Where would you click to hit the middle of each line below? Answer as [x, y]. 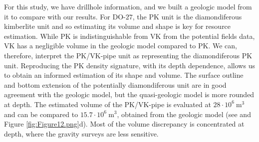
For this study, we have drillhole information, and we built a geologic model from [128, 6]
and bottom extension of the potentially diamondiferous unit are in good [115, 84]
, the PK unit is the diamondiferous [187, 16]
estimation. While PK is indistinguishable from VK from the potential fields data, [129, 36]
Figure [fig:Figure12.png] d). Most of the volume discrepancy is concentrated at [124, 124]
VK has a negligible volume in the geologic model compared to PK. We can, [121, 46]
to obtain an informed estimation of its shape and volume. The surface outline [124, 75]
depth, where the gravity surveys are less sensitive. [81, 133]
